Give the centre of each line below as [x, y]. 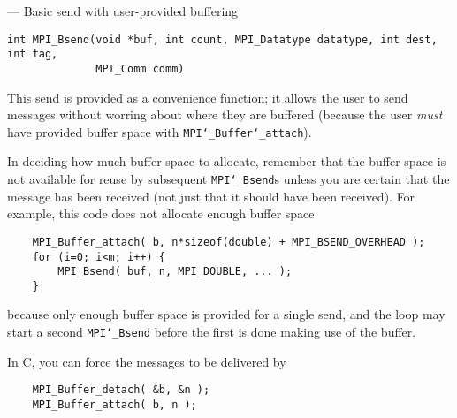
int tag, [33, 54]
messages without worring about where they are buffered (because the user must [225, 114]
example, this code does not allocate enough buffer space [161, 213]
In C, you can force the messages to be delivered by [147, 361]
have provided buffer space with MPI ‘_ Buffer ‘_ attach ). [160, 131]
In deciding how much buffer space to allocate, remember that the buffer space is [227, 161]
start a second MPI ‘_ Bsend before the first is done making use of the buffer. [212, 332]
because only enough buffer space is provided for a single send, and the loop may [226, 314]
